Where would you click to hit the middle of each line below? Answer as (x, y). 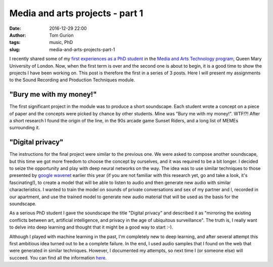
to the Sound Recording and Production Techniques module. (72, 80)
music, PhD (61, 42)
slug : (15, 49)
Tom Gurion (61, 35)
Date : (15, 28)
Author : (18, 35)
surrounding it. (25, 128)
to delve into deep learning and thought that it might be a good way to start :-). (91, 227)
